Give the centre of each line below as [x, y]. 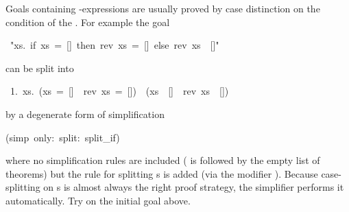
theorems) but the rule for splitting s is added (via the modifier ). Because [162, 173]
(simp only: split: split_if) [63, 137]
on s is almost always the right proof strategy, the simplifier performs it [194, 187]
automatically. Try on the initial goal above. [98, 200]
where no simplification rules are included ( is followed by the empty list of [163, 160]
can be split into [40, 68]
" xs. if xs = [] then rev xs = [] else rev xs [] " [115, 45]
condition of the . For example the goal [88, 22]
